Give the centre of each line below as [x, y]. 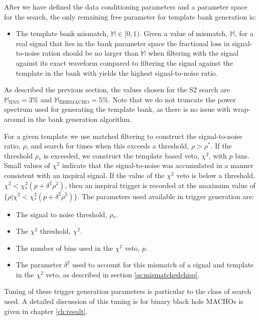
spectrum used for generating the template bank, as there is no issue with [117, 109]
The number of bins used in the [64, 248]
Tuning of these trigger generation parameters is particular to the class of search [128, 291]
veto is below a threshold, [216, 175]
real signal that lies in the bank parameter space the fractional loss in [123, 43]
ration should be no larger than [90, 53]
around [15, 119]
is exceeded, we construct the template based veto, [121, 155]
